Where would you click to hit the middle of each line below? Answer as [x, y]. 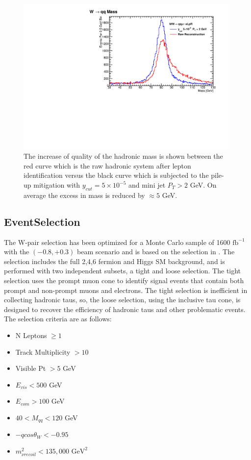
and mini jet [147, 185]
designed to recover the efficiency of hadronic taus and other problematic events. [125, 309]
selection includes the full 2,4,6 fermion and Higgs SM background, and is [114, 261]
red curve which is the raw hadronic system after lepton [107, 165]
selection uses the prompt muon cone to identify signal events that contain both [124, 280]
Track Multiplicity [43, 351]
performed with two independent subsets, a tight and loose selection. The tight [123, 271]
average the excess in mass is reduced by [84, 195]
